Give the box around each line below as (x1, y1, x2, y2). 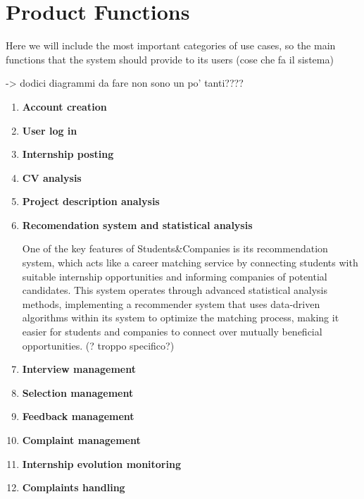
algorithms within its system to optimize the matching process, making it (22, 310, 339, 325)
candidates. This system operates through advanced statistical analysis (22, 283, 327, 297)
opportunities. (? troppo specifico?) (22, 338, 175, 352)
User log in (22, 123, 77, 137)
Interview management (22, 362, 136, 376)
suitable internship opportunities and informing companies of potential (22, 269, 327, 283)
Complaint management (22, 433, 141, 447)
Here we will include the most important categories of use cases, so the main (6, 38, 336, 53)
